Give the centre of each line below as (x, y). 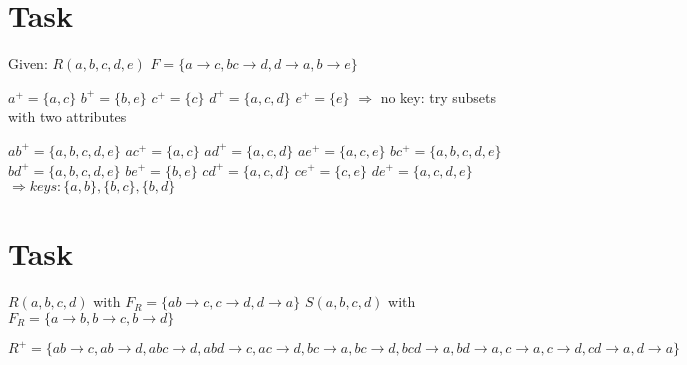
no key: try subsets (438, 96)
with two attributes (67, 116)
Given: (28, 63)
